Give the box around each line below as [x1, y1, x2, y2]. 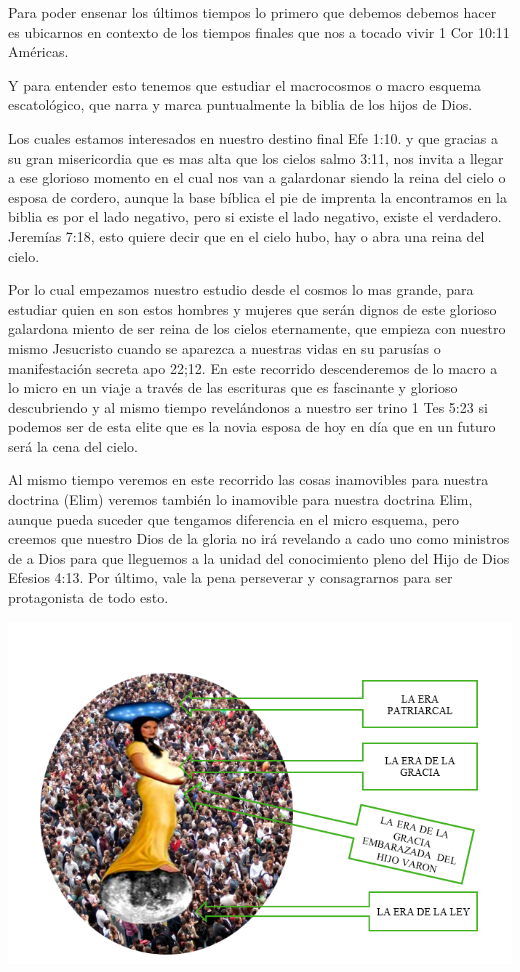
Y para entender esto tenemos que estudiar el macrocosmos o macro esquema [8, 74, 482, 95]
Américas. [8, 41, 69, 62]
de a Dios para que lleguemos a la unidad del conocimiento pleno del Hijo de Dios [8, 547, 510, 568]
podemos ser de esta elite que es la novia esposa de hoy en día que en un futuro [8, 416, 496, 437]
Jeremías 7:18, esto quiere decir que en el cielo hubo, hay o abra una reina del [8, 225, 485, 246]
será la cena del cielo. [8, 435, 138, 456]
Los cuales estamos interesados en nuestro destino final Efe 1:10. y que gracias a [8, 127, 498, 148]
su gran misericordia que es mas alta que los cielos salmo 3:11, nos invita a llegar [8, 147, 504, 168]
